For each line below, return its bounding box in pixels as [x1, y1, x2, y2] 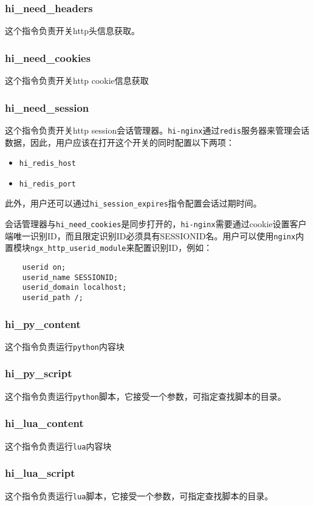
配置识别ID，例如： [134, 241, 213, 254]
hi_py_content [5, 316, 81, 331]
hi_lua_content [5, 415, 84, 431]
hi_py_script [5, 366, 72, 381]
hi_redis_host [19, 159, 76, 168]
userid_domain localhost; [22, 283, 127, 292]
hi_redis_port [19, 179, 76, 188]
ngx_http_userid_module [30, 244, 126, 253]
